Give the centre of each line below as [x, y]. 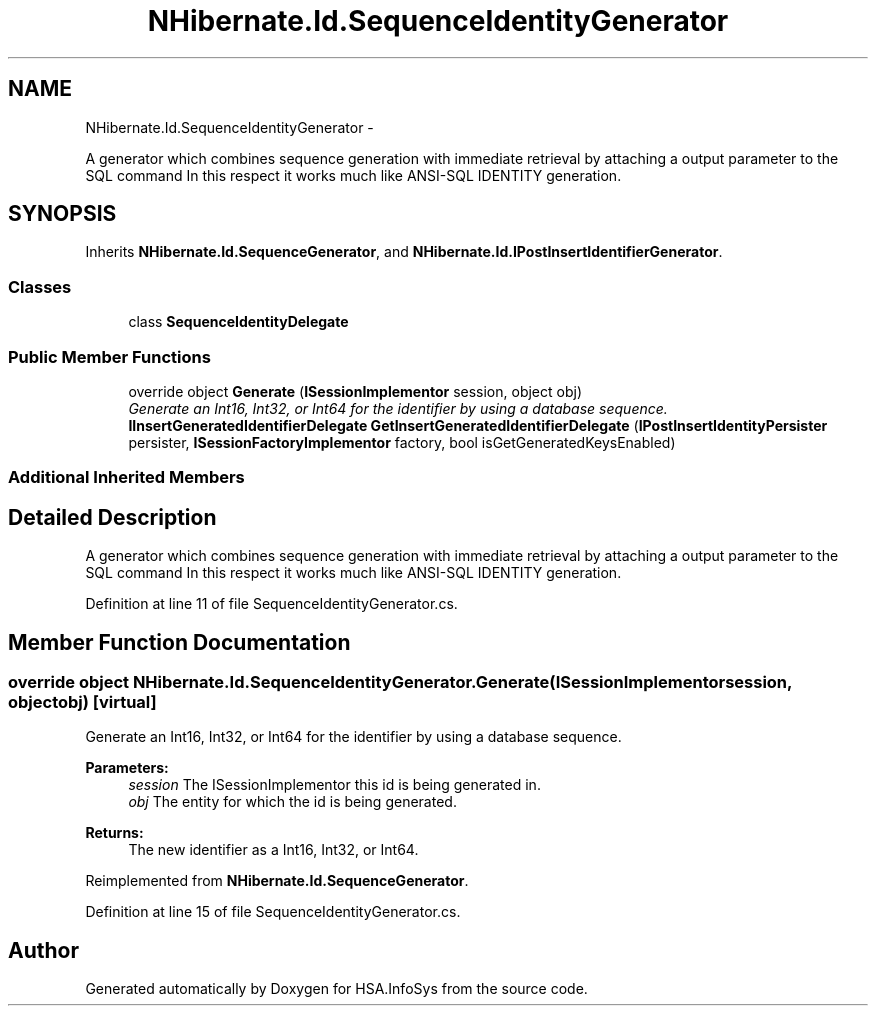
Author [43, 950]
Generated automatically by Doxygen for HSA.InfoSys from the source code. [336, 989]
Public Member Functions [109, 356]
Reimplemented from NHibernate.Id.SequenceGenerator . [277, 881]
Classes [40, 286]
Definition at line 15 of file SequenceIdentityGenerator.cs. [273, 912]
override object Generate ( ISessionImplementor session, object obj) [355, 391]
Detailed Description [112, 517]
